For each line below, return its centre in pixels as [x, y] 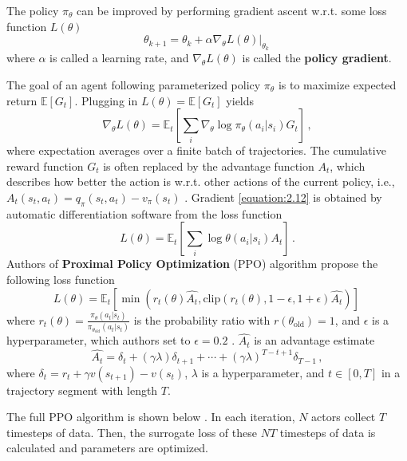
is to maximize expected [337, 84]
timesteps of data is [328, 432]
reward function [45, 165]
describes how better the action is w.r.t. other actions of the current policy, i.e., [201, 181]
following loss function [61, 279]
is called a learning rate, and [119, 58]
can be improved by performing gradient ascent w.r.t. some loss [232, 10]
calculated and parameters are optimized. [107, 448]
